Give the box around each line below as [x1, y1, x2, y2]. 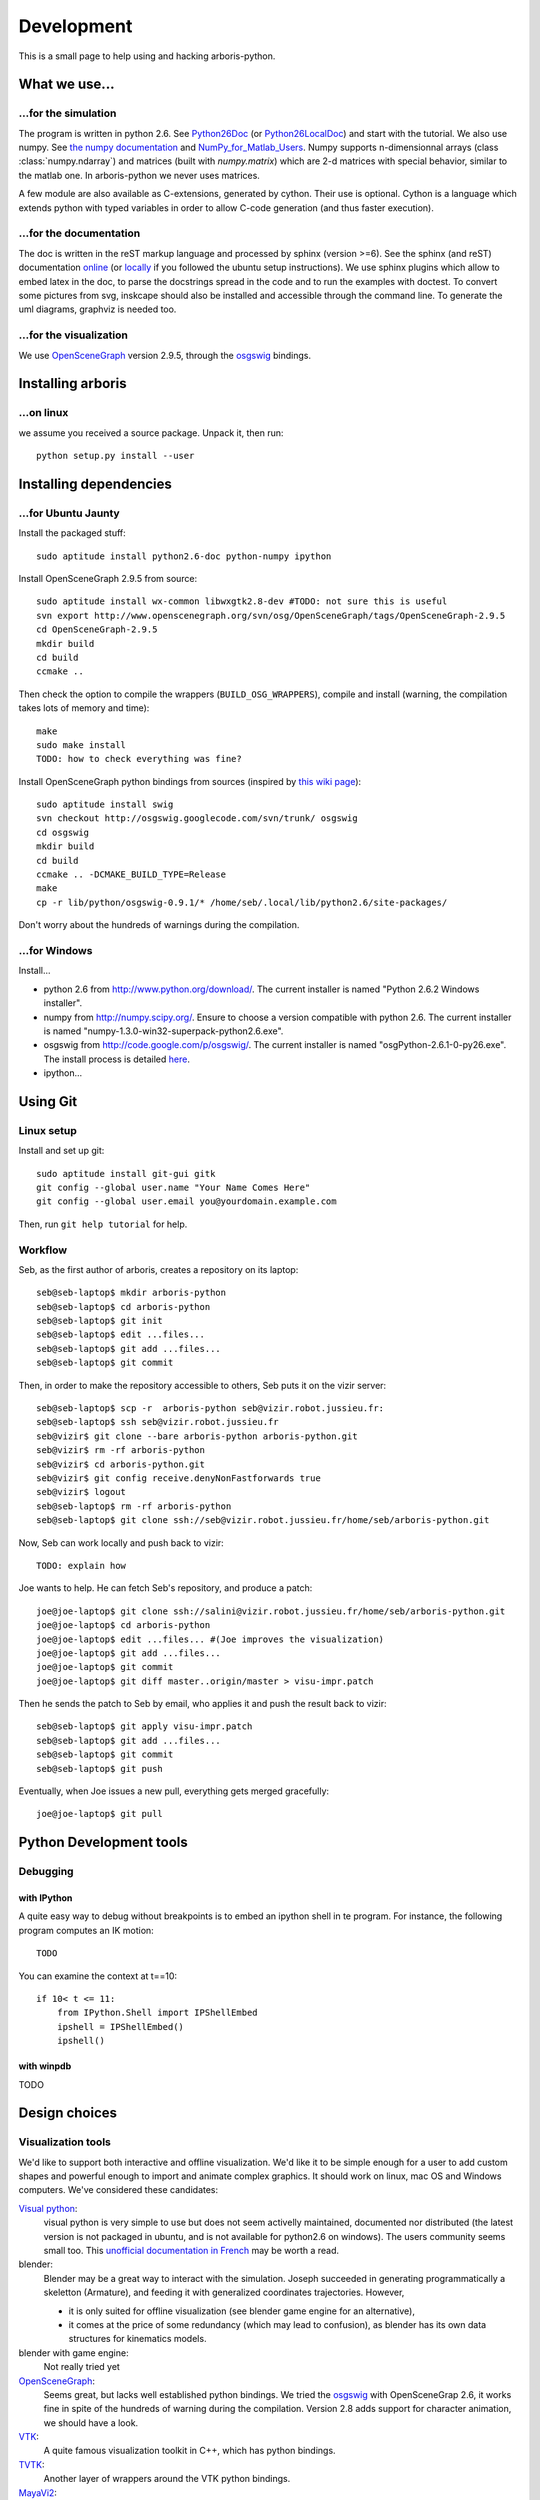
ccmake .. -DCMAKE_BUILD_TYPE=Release [36, 869, 227, 880]
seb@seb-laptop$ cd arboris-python [36, 1301, 211, 1312]
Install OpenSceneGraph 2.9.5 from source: [18, 572, 198, 584]
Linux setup [18, 1123, 77, 1137]
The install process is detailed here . [43, 1053, 190, 1065]
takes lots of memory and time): [18, 702, 150, 714]
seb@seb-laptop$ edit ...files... [36, 1329, 205, 1340]
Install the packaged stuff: [18, 527, 127, 539]
